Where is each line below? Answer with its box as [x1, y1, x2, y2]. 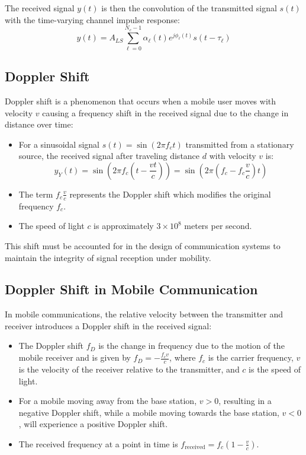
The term [18, 187, 53, 200]
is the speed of [249, 362, 301, 375]
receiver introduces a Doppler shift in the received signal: [5, 319, 212, 332]
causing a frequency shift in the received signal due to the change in [42, 106, 289, 119]
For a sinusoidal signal [18, 138, 100, 150]
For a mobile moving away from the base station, [18, 394, 197, 407]
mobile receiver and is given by [18, 351, 131, 364]
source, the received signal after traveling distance [18, 149, 200, 162]
